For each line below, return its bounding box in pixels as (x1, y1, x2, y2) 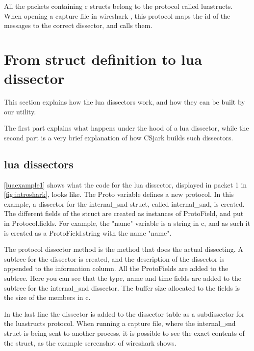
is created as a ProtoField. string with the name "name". (4, 227, 172, 238)
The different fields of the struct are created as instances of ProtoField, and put (4, 208, 244, 218)
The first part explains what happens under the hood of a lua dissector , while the (4, 123, 249, 133)
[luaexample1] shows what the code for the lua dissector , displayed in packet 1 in (4, 179, 247, 189)
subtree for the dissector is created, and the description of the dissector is (4, 253, 225, 264)
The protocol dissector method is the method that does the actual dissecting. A (4, 244, 243, 254)
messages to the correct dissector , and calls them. (4, 20, 152, 30)
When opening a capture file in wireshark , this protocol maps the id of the (4, 10, 230, 21)
